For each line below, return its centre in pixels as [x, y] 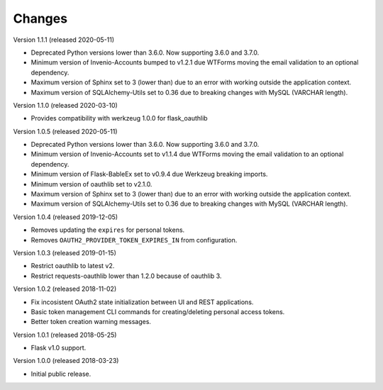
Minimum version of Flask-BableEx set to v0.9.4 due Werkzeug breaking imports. [149, 174]
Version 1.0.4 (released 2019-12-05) [66, 217]
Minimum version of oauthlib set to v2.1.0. [91, 184]
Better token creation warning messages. [91, 322]
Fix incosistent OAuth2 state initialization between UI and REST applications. [142, 302]
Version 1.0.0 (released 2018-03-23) [66, 361]
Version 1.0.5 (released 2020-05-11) [65, 131]
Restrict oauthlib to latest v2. [73, 266]
